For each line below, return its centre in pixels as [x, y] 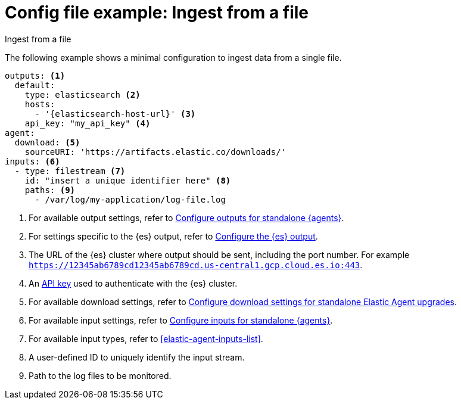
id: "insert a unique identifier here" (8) [128, 180]
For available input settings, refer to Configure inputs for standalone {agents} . [181, 320]
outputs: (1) [35, 75]
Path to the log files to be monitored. [100, 375]
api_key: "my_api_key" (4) [88, 123]
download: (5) [47, 142]
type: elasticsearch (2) [82, 94]
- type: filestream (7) [70, 171]
